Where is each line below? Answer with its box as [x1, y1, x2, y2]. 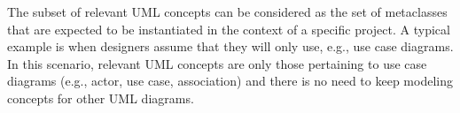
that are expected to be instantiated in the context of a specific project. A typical [7, 19, 450, 38]
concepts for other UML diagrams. [7, 88, 194, 107]
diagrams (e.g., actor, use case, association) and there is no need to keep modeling [7, 72, 453, 90]
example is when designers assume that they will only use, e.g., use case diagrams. [7, 37, 454, 56]
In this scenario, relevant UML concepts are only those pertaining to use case [7, 54, 427, 72]
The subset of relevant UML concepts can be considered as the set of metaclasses [7, 3, 448, 20]
